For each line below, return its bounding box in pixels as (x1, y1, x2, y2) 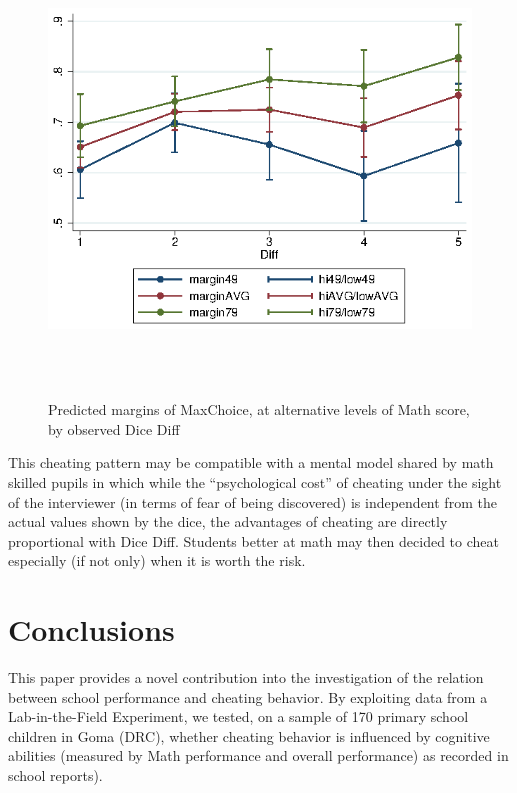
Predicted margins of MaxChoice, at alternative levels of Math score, (48, 399, 470, 420)
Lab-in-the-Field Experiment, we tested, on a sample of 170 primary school (8, 706, 469, 727)
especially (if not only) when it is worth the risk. (8, 550, 306, 571)
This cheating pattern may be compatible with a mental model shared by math (8, 452, 494, 473)
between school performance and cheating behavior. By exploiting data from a (8, 686, 488, 707)
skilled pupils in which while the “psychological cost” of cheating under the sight (8, 471, 502, 492)
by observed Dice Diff (48, 418, 180, 439)
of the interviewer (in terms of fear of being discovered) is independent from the (8, 491, 497, 512)
